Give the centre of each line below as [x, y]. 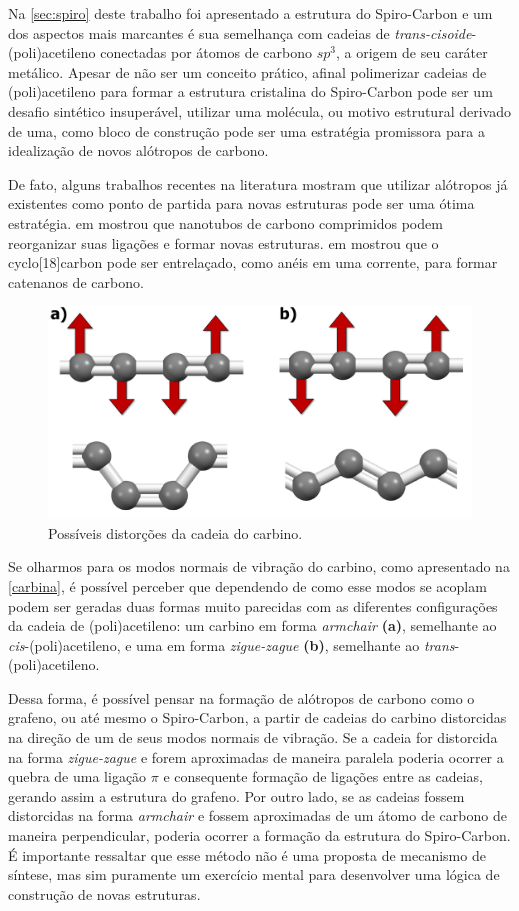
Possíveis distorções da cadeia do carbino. [175, 532]
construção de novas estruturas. [104, 893]
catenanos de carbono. [76, 281]
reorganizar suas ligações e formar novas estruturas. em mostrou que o [223, 242]
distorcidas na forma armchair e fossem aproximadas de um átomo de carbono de [257, 815]
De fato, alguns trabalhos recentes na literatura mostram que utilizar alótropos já [258, 183]
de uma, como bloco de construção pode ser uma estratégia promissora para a [246, 130]
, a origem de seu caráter [411, 52]
